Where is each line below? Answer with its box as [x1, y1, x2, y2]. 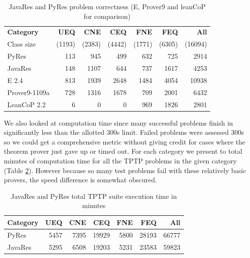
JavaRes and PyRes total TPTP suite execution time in [11, 191, 177, 201]
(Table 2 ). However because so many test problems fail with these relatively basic [4, 165, 246, 175]
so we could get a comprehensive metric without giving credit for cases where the [4, 136, 246, 146]
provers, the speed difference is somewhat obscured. [4, 175, 157, 185]
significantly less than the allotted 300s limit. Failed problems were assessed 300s [4, 127, 244, 137]
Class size [7, 39, 36, 49]
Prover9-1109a [7, 87, 50, 97]
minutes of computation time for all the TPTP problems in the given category [4, 155, 237, 165]
